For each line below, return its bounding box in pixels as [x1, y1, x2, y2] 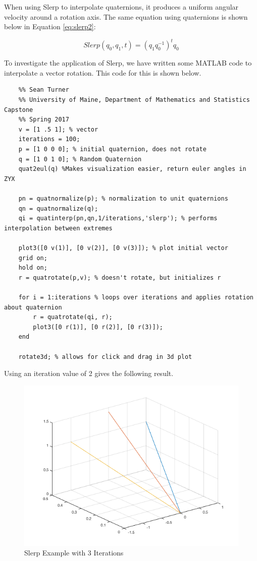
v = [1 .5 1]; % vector [18, 126, 98, 133]
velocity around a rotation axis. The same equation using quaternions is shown [4, 11, 248, 22]
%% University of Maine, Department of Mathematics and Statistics [18, 96, 250, 104]
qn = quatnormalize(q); [18, 205, 98, 212]
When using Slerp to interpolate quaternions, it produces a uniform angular [4, 2, 239, 12]
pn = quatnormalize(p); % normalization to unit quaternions [18, 195, 228, 202]
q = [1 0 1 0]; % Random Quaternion [18, 155, 142, 163]
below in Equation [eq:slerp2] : [4, 21, 96, 32]
